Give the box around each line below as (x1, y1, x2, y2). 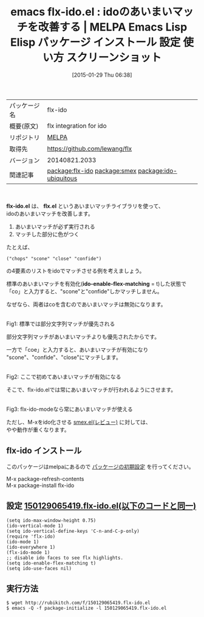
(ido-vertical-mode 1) (6, 522, 64, 529)
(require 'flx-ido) (6, 533, 56, 540)
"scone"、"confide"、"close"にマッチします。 (6, 354, 121, 361)
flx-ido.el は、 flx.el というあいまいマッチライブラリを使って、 (6, 202, 164, 210)
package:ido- (138, 166, 177, 175)
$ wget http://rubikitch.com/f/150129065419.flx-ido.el (6, 600, 151, 606)
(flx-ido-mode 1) (6, 549, 50, 555)
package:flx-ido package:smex (47, 166, 137, 175)
